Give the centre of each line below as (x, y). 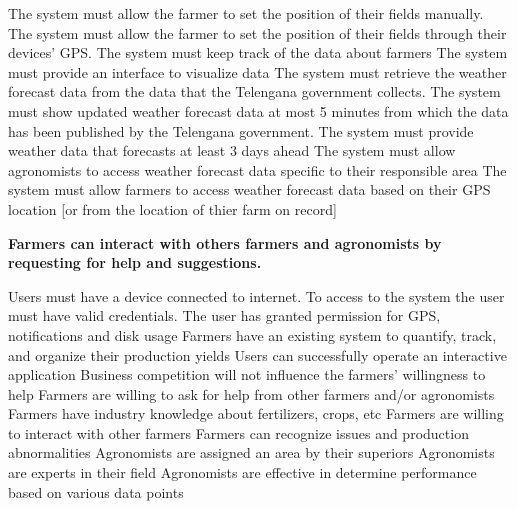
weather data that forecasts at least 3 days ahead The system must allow (232, 150)
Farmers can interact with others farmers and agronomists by (225, 242)
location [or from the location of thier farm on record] (172, 208)
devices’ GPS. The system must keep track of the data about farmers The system (258, 52)
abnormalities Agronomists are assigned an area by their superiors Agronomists (251, 452)
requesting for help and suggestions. (135, 262)
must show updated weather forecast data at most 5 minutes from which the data (258, 110)
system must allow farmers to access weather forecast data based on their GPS (249, 189)
